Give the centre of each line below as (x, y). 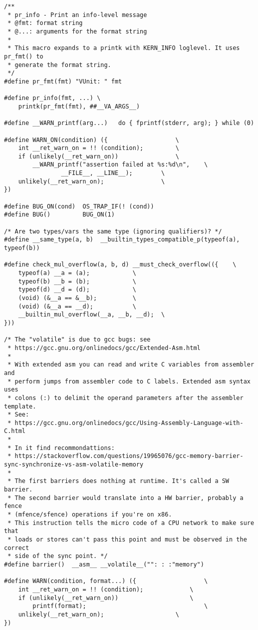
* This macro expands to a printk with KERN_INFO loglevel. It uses (124, 48)
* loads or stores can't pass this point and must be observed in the (127, 539)
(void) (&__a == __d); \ (77, 306)
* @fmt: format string (45, 23)
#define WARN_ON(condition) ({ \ (92, 140)
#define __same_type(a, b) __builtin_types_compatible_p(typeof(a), (122, 240)
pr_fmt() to (24, 56)
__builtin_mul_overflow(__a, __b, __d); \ (92, 315)
